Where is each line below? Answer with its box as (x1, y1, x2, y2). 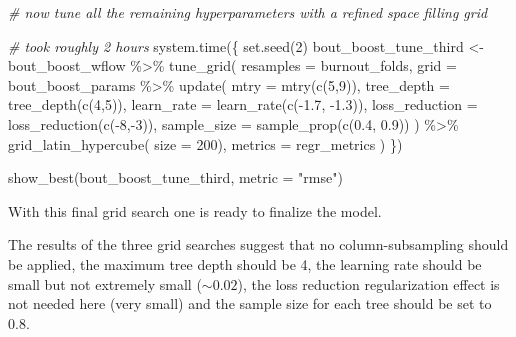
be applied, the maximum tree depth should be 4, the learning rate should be (8, 253, 482, 274)
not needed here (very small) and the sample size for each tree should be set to (8, 293, 492, 314)
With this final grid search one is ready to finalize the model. (8, 200, 382, 221)
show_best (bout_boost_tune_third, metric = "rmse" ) (8, 167, 343, 188)
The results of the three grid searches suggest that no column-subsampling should (8, 234, 509, 255)
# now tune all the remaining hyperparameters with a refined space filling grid (8, 2, 488, 22)
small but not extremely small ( (8, 273, 202, 294)
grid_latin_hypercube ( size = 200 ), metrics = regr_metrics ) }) (8, 133, 403, 154)
